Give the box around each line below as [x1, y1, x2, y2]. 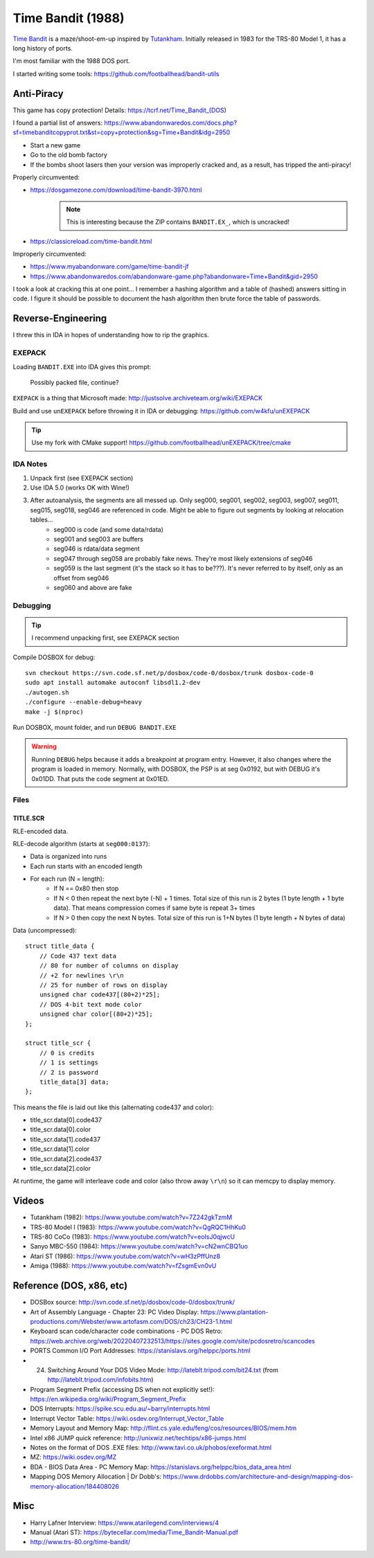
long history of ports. [12, 44, 73, 52]
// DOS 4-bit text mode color [39, 1001, 142, 1008]
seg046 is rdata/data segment [53, 544, 140, 553]
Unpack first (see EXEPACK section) [30, 474, 134, 482]
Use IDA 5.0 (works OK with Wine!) [30, 483, 130, 492]
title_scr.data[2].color [30, 1164, 91, 1173]
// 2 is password [39, 1068, 98, 1076]
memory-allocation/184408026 [30, 1482, 120, 1490]
